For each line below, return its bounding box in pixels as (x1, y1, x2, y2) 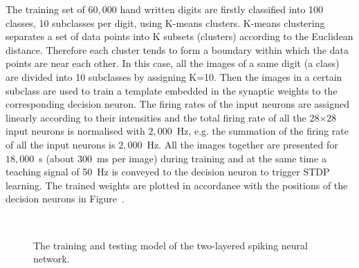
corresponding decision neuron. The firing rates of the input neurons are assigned (6, 97, 349, 111)
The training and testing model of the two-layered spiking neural (33, 238, 308, 252)
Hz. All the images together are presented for (147, 137, 338, 151)
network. (33, 251, 70, 266)
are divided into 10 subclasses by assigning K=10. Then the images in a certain (6, 69, 342, 84)
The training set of (6, 2, 85, 16)
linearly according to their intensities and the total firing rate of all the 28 (6, 110, 320, 124)
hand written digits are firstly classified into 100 (120, 2, 324, 16)
